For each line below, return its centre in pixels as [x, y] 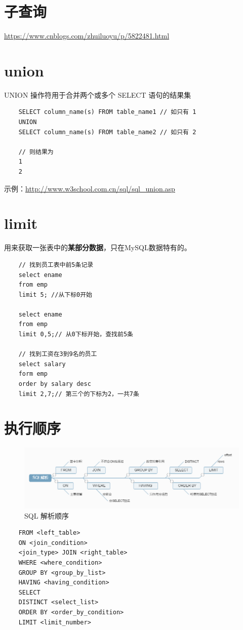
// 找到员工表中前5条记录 [56, 265]
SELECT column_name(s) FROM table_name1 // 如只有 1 [107, 112]
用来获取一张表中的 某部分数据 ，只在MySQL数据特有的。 [98, 247]
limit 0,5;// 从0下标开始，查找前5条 [76, 334]
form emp [33, 374]
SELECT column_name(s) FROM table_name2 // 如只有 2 [107, 132]
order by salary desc [55, 384]
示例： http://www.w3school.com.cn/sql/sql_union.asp [90, 188]
